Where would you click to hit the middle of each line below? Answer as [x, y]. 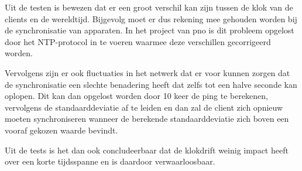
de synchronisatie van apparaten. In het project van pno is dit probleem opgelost [150, 30]
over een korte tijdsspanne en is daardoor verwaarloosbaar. [110, 161]
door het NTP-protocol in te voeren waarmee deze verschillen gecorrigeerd [138, 41]
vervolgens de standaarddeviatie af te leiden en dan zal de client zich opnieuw [144, 107]
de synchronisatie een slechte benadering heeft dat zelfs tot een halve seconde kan [151, 84]
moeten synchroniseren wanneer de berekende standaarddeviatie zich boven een [147, 119]
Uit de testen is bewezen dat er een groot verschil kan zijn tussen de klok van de [149, 7]
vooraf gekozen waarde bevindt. [61, 130]
